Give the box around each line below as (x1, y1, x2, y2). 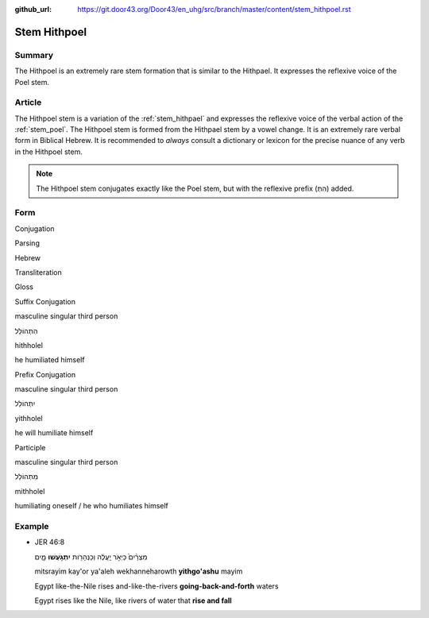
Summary (14, 49, 54, 60)
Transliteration (14, 267, 63, 277)
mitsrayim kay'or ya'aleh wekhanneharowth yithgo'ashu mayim (34, 566, 243, 576)
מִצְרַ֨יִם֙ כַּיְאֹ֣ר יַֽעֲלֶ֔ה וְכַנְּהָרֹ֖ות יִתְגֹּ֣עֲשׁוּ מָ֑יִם (34, 552, 148, 562)
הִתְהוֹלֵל (14, 326, 38, 335)
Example (14, 520, 49, 531)
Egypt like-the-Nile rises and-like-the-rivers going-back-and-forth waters (34, 581, 279, 591)
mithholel (14, 486, 45, 496)
